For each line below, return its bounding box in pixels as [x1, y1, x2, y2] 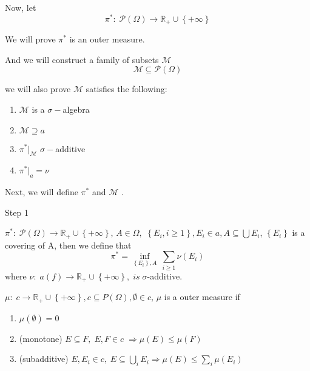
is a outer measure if [164, 290, 240, 303]
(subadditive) [19, 352, 69, 365]
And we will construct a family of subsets [5, 53, 159, 65]
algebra [62, 102, 90, 115]
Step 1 [5, 206, 29, 218]
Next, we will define [5, 185, 78, 198]
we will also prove [5, 82, 71, 95]
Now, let [5, 1, 36, 13]
